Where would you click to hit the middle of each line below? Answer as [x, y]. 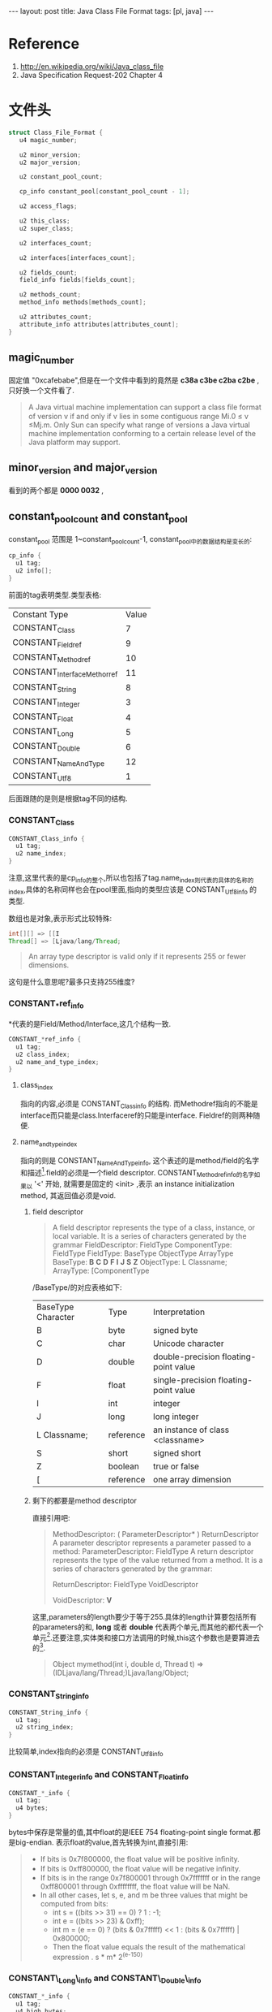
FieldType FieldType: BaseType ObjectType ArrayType [143, 1253]
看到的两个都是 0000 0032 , [56, 490]
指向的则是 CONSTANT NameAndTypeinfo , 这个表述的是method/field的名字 [140, 1161]
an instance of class [191, 1430]
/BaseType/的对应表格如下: [77, 1287]
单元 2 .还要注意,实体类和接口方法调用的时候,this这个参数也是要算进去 [146, 1637]
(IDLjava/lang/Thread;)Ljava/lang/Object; [121, 1673]
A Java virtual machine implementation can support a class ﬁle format [144, 407]
